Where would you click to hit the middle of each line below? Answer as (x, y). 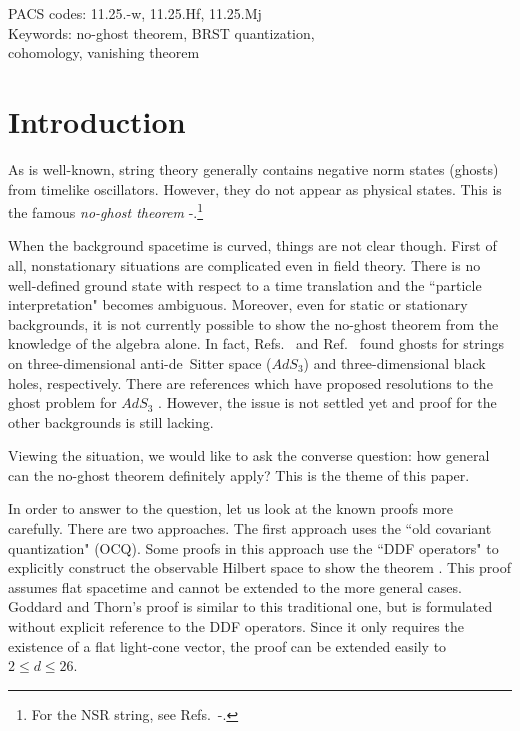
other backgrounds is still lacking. (111, 421)
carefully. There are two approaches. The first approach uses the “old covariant (250, 528)
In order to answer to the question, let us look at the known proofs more (230, 508)
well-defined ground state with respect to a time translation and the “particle (245, 284)
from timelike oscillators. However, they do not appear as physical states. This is (255, 188)
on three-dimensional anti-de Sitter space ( (140, 362)
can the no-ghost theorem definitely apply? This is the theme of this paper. (239, 474)
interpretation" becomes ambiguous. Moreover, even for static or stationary (238, 304)
